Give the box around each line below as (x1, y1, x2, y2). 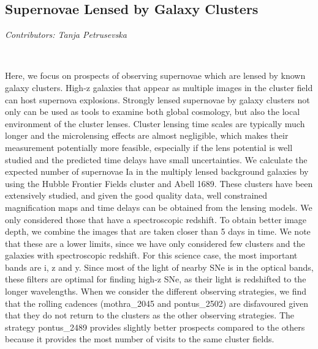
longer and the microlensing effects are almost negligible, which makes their (5, 129, 289, 142)
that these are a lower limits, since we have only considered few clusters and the (5, 237, 305, 249)
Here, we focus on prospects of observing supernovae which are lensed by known (5, 69, 306, 82)
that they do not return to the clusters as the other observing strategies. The (5, 309, 295, 321)
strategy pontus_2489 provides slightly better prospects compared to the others (5, 320, 305, 333)
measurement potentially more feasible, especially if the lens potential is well (5, 141, 293, 153)
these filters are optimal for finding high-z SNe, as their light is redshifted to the (5, 273, 306, 285)
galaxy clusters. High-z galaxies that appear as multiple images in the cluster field (5, 81, 313, 94)
